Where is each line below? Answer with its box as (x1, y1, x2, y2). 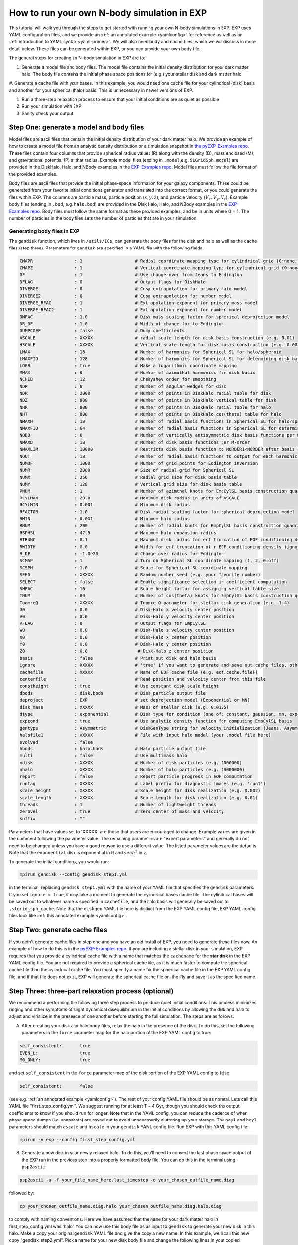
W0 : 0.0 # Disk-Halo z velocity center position (19, 627, 234, 633)
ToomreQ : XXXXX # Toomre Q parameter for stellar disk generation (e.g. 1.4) (19, 600, 290, 605)
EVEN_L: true (19, 1050, 91, 1056)
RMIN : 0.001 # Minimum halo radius (19, 516, 190, 522)
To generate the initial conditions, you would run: (9, 859, 109, 865)
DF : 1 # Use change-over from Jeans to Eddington (19, 272, 243, 278)
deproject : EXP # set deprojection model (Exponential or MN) (19, 697, 250, 703)
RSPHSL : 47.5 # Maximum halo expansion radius (19, 530, 216, 535)
